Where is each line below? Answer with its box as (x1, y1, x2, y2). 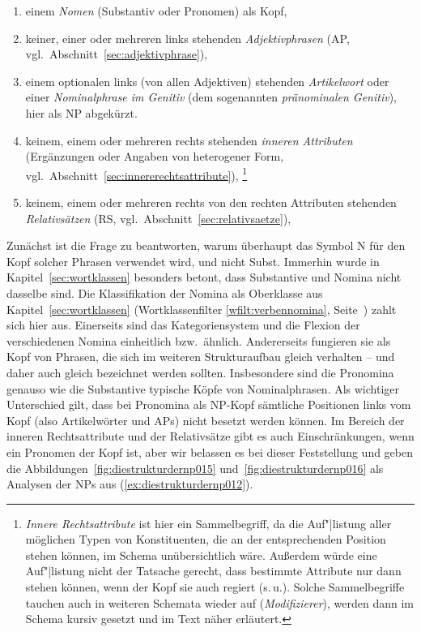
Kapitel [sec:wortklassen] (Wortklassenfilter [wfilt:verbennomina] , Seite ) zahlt (6, 300, 397, 317)
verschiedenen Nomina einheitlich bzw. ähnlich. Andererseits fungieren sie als (6, 332, 391, 349)
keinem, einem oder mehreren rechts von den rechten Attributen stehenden (25, 194, 397, 210)
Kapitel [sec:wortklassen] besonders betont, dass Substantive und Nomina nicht (6, 269, 402, 286)
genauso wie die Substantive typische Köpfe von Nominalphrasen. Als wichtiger (6, 380, 400, 397)
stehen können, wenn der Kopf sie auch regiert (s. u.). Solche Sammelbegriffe (25, 578, 405, 595)
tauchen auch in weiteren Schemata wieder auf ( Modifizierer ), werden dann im (25, 594, 415, 611)
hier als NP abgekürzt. (25, 104, 138, 121)
